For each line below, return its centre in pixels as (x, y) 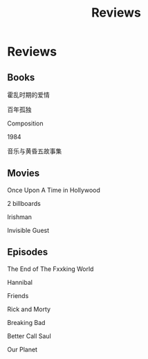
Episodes (28, 252)
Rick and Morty (29, 309)
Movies (24, 174)
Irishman (20, 217)
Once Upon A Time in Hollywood (54, 190)
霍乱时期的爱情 (28, 95)
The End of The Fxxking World (50, 269)
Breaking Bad (26, 322)
